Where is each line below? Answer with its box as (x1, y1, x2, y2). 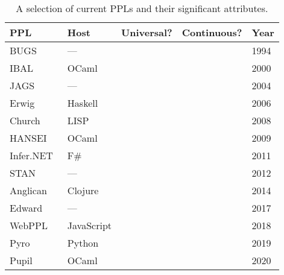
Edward (10, 201, 43, 215)
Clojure (67, 183, 99, 197)
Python (67, 236, 99, 250)
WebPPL (10, 218, 48, 232)
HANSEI (10, 131, 47, 145)
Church (10, 113, 40, 127)
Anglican (10, 183, 47, 197)
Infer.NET (10, 148, 53, 162)
